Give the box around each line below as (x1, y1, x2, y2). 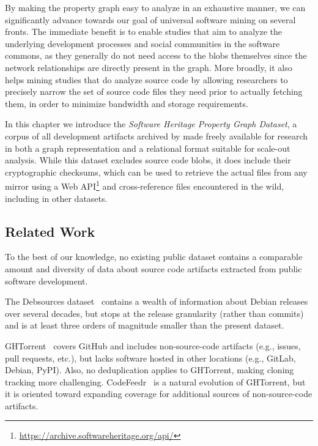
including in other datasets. (5, 191, 108, 204)
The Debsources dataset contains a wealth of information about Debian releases (5, 295, 308, 308)
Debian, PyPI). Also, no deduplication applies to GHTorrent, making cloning (5, 363, 294, 376)
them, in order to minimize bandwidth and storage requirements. (5, 97, 248, 110)
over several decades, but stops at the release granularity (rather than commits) (5, 307, 304, 319)
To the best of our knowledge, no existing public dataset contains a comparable (5, 250, 303, 263)
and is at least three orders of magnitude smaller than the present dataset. (5, 319, 284, 332)
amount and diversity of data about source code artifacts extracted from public (5, 262, 302, 275)
